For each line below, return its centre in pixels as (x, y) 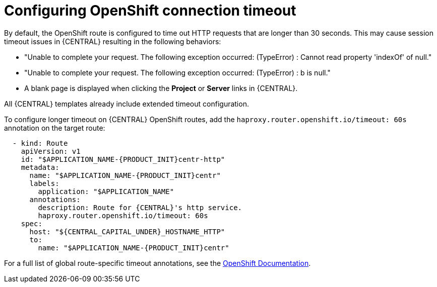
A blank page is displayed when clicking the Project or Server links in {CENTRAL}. (161, 88)
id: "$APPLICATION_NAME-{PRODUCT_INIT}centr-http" (123, 159)
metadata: (40, 167)
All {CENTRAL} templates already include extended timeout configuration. (127, 104)
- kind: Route (40, 143)
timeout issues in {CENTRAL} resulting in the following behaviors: (113, 41)
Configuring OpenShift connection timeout (150, 11)
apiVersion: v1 (51, 151)
